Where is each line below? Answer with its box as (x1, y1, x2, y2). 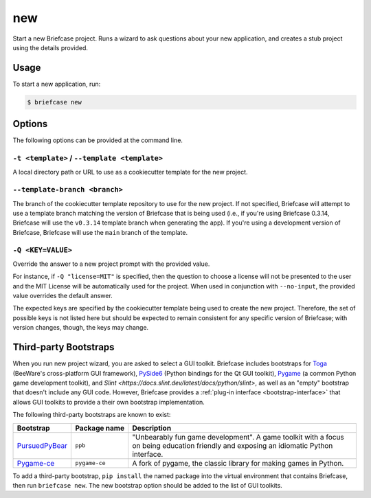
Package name (75, 423, 125, 433)
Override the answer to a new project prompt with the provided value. (12, 260, 210, 268)
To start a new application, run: (12, 80, 101, 88)
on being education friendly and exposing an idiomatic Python (131, 440, 333, 450)
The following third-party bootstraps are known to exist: (12, 411, 171, 419)
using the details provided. (12, 43, 89, 52)
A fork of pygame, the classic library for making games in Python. (131, 458, 344, 468)
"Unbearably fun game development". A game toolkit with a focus (131, 432, 345, 442)
